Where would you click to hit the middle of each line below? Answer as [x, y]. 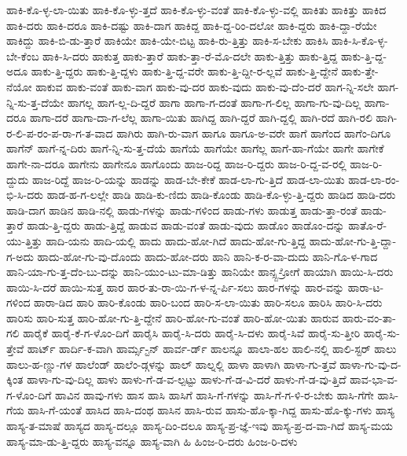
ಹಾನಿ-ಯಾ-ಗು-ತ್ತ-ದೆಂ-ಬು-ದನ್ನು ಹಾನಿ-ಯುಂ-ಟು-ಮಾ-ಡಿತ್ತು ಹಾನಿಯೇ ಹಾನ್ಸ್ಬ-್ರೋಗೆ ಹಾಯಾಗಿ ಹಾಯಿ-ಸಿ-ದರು [200, 272]
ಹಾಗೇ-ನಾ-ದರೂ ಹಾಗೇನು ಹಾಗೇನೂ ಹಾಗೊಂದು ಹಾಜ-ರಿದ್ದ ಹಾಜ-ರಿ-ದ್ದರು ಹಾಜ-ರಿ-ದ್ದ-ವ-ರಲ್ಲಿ [176, 163]
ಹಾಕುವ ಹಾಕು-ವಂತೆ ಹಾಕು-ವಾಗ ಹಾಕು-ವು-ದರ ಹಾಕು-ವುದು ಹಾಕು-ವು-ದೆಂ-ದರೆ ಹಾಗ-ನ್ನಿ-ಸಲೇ [205, 86]
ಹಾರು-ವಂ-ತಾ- [369, 317]
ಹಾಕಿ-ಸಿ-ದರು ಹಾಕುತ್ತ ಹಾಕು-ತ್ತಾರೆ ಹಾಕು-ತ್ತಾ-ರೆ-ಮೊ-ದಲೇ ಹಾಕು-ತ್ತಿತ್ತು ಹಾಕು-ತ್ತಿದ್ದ [190, 55]
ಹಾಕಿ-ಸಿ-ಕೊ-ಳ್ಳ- [360, 40]
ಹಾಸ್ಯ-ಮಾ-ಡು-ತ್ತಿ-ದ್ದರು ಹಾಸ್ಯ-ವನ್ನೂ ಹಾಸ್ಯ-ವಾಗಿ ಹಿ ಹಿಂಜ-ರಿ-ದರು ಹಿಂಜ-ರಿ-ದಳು [152, 441]
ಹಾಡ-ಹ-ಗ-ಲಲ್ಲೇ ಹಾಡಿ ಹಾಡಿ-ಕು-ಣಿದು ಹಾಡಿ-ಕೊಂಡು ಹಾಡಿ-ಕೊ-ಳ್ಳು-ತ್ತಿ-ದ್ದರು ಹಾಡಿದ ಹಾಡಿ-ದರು [221, 195]
